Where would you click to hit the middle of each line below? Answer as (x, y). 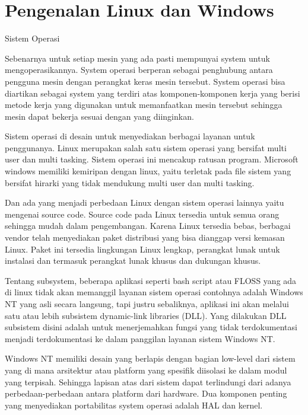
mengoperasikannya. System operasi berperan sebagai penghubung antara (139, 70)
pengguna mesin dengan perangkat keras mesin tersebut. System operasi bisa (145, 81)
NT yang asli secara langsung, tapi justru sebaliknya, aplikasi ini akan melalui (147, 304)
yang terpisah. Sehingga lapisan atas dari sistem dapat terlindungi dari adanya (148, 382)
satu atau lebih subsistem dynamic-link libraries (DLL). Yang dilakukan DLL (146, 315)
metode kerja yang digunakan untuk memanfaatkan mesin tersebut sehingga (144, 105)
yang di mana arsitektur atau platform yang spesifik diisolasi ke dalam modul (146, 370)
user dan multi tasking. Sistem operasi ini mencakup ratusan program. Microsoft (152, 159)
